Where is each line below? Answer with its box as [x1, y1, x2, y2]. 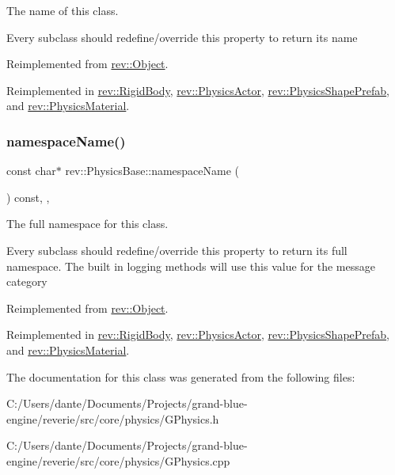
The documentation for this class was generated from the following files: [6, 368, 355, 385]
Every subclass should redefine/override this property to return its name [6, 28, 358, 45]
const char [6, 162, 56, 179]
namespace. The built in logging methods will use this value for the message [6, 257, 375, 274]
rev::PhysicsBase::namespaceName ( [65, 162, 240, 179]
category [6, 273, 47, 290]
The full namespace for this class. [6, 215, 169, 232]
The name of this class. [6, 2, 119, 18]
